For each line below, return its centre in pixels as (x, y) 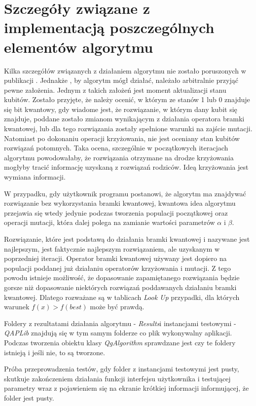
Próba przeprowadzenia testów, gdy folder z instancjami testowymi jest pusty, (122, 369)
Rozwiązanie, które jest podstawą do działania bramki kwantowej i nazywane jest (127, 239)
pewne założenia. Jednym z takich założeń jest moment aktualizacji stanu (115, 90)
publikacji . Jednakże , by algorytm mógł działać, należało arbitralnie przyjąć (121, 80)
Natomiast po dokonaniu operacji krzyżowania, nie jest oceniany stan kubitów (122, 138)
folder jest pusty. (29, 397)
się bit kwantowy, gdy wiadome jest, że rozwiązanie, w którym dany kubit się (121, 109)
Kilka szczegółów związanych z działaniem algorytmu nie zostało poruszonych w (125, 70)
